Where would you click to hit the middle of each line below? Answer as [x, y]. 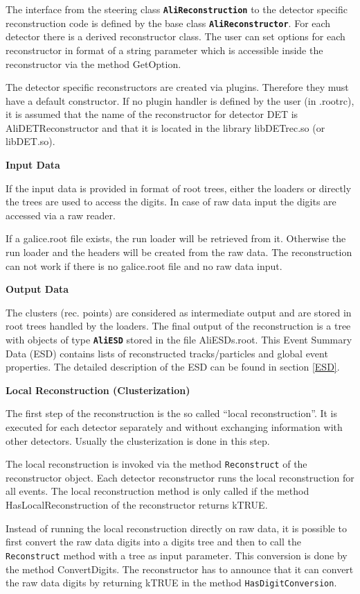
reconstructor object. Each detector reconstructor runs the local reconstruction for [180, 477]
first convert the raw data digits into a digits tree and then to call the [153, 542]
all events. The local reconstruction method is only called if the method [157, 491]
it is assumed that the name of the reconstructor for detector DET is [152, 114]
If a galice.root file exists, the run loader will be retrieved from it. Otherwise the [176, 238]
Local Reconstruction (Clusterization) [98, 390]
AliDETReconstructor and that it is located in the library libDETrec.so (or [165, 127]
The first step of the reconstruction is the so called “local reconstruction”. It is [172, 413]
